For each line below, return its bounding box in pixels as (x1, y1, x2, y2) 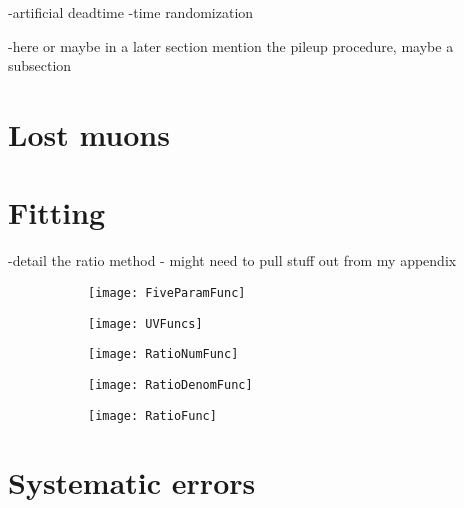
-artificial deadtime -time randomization (8, 2, 254, 22)
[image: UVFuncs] (88, 316, 203, 331)
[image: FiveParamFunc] (88, 285, 246, 300)
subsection (8, 55, 72, 76)
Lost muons (8, 113, 170, 154)
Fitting (8, 192, 106, 233)
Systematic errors (8, 462, 256, 503)
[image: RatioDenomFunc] (88, 377, 253, 392)
